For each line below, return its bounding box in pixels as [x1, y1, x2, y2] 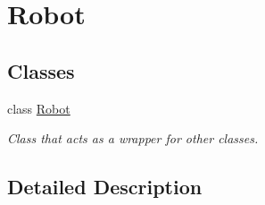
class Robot [7, 98, 70, 117]
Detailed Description [7, 173, 203, 201]
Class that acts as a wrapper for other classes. [7, 129, 259, 148]
